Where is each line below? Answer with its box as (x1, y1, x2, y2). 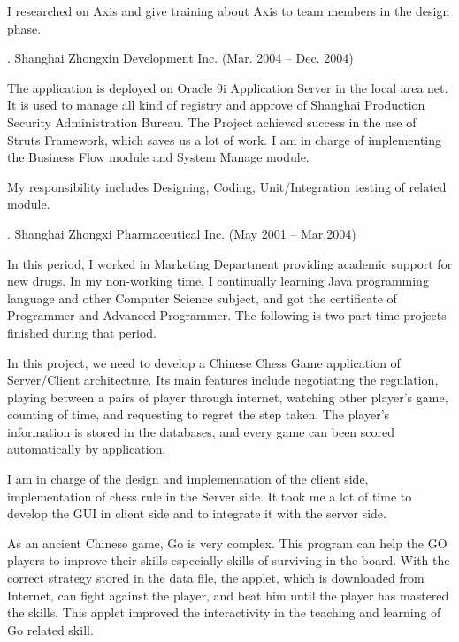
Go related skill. (7, 620, 94, 638)
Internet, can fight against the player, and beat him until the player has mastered (7, 585, 449, 604)
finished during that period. (7, 323, 157, 341)
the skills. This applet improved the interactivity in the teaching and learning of (7, 603, 441, 622)
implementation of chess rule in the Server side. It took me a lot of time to (7, 486, 412, 505)
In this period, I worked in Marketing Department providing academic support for (7, 254, 453, 272)
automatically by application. (7, 439, 166, 458)
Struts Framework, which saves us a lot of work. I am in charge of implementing (7, 130, 442, 149)
